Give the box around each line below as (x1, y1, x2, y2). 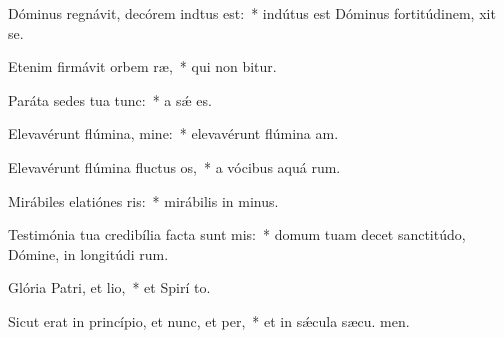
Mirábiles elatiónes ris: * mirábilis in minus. (8, 190, 279, 211)
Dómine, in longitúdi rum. (8, 243, 169, 264)
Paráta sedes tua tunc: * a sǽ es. (8, 89, 212, 110)
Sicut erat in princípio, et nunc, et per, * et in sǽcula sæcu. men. (8, 310, 410, 331)
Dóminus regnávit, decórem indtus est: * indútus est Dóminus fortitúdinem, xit (8, 3, 496, 23)
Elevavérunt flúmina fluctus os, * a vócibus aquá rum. (8, 156, 341, 177)
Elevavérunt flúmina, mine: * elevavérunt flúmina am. (8, 123, 339, 144)
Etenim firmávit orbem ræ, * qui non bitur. (8, 56, 277, 77)
